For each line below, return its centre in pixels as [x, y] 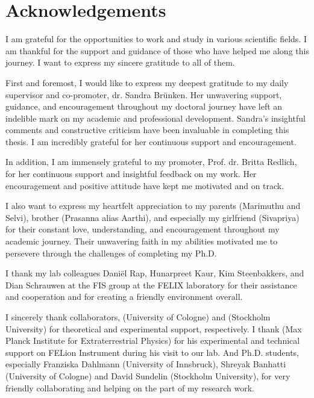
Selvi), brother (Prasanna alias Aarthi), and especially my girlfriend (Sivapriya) [152, 217]
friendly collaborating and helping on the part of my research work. [130, 387]
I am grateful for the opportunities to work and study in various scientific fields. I [156, 39]
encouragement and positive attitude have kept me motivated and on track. [145, 185]
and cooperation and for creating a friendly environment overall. [124, 297]
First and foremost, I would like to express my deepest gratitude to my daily [147, 82]
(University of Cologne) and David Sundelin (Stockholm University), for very [148, 375]
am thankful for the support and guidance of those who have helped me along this [157, 50]
